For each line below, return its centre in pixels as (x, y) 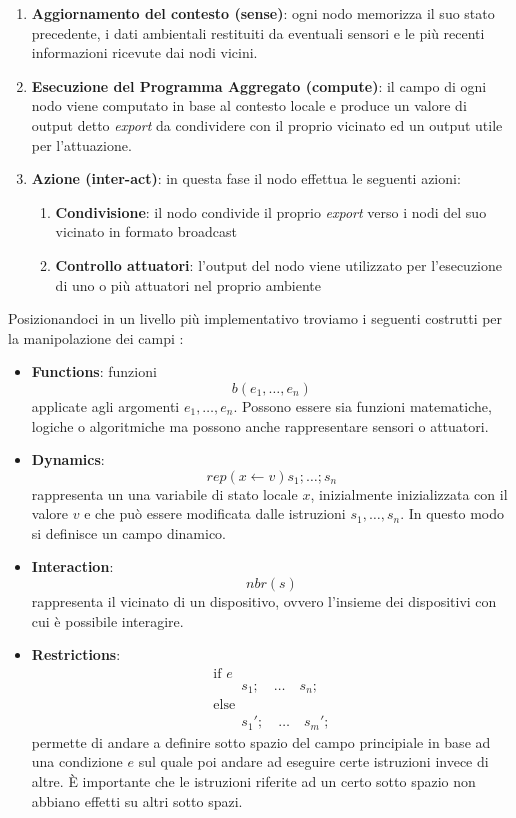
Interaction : (72, 566)
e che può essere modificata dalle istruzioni (215, 513)
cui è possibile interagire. (107, 620)
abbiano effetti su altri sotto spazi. (137, 800)
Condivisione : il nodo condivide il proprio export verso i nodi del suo (271, 211)
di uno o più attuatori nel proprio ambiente (188, 284)
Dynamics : (68, 459)
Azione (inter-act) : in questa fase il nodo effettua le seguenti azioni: (246, 178)
